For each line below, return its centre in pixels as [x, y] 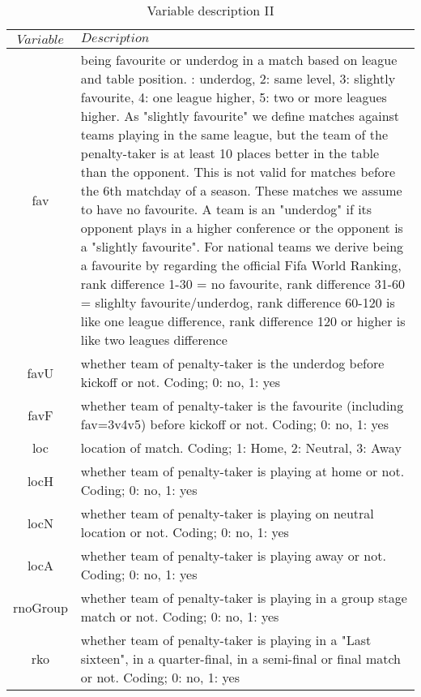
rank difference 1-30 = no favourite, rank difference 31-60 [243, 284]
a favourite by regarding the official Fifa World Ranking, [241, 265]
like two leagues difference [154, 340]
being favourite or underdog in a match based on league [239, 60]
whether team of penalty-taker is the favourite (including [242, 405]
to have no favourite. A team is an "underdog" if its [226, 209]
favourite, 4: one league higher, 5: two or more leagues [234, 97]
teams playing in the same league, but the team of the [234, 134]
